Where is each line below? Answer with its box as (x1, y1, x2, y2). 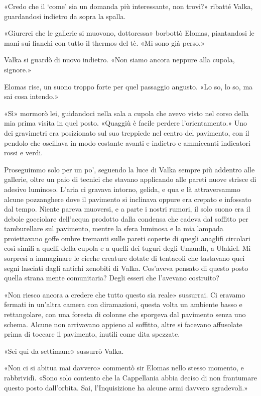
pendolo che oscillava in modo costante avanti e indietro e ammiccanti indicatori (4, 137, 250, 148)
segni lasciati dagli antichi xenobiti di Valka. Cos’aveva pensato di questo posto (4, 262, 248, 273)
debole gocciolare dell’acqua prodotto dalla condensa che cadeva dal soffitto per (4, 213, 248, 224)
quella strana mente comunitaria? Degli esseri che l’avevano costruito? (4, 272, 219, 283)
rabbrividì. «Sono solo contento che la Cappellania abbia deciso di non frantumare (4, 372, 257, 382)
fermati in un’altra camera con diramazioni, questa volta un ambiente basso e (4, 299, 242, 310)
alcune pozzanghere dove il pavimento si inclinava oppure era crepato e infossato (4, 193, 251, 204)
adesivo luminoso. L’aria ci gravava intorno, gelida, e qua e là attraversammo (4, 183, 240, 194)
